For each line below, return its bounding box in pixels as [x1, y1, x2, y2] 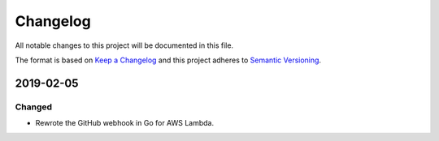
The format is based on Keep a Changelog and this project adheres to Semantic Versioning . [15, 55, 321, 65]
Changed [15, 101, 53, 113]
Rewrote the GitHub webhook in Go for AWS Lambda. [35, 118, 215, 128]
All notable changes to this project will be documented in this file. [15, 41, 234, 50]
